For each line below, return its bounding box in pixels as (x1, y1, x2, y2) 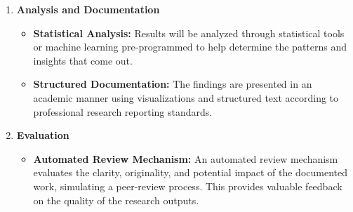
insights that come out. (33, 53, 133, 67)
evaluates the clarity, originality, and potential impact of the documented (33, 165, 348, 180)
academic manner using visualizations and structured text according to (33, 90, 339, 105)
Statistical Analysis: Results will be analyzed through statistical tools (33, 25, 345, 40)
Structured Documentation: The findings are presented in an (33, 77, 312, 91)
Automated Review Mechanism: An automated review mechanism (33, 151, 338, 166)
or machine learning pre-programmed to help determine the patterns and (33, 39, 347, 54)
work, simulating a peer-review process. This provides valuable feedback (33, 178, 342, 193)
